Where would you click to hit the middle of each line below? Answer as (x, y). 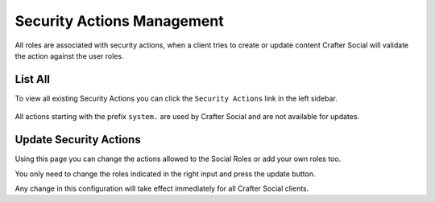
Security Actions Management (120, 21)
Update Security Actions (78, 140)
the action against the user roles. (69, 56)
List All (33, 79)
